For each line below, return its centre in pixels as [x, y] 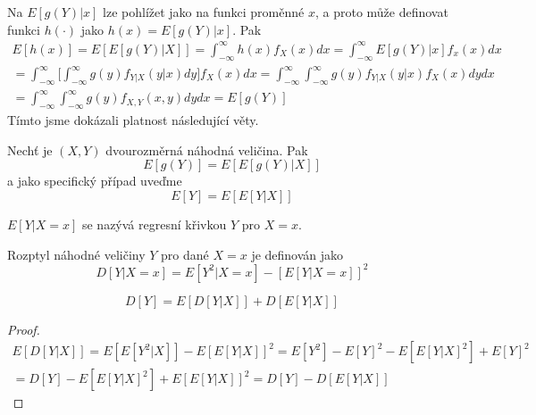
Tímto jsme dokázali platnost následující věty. [133, 120]
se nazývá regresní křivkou [154, 224]
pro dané [185, 254]
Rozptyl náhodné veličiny [76, 254]
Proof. [24, 329]
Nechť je [30, 149]
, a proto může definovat [381, 12]
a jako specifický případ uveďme [95, 181]
